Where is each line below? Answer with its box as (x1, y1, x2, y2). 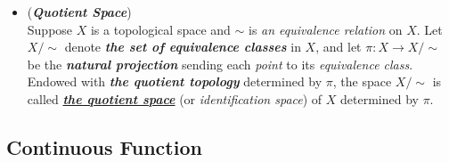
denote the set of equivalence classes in (64, 37, 301, 56)
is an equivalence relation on (249, 20, 403, 38)
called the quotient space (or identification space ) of (27, 89, 322, 108)
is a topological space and (90, 20, 231, 38)
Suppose (27, 20, 73, 38)
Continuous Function (6, 133, 202, 160)
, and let (315, 37, 362, 56)
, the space (332, 72, 392, 91)
